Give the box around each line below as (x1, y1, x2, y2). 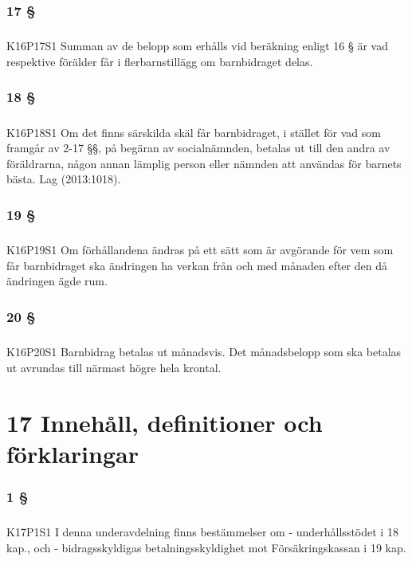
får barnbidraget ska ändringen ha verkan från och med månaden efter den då (6, 257, 387, 273)
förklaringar (6, 437, 139, 469)
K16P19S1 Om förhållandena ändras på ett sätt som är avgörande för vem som (6, 241, 394, 258)
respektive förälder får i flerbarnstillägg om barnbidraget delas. (6, 53, 313, 69)
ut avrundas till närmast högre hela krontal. (6, 359, 222, 375)
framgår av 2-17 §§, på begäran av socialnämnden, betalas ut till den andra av (6, 139, 390, 156)
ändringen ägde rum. (6, 273, 108, 289)
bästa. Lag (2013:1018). (6, 171, 121, 187)
